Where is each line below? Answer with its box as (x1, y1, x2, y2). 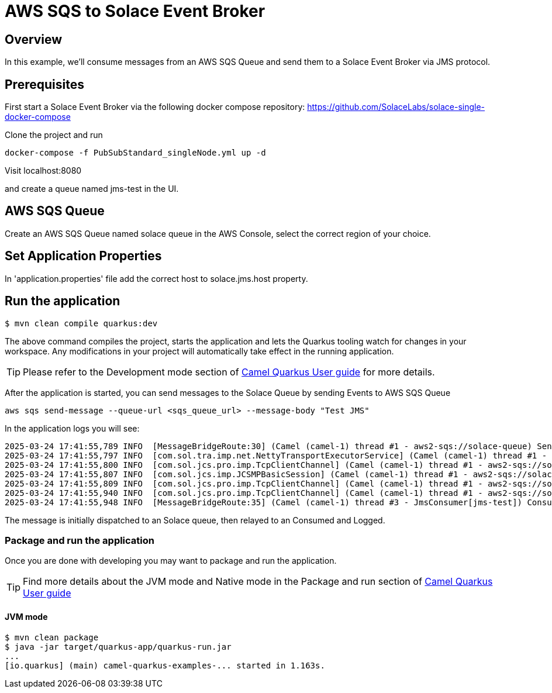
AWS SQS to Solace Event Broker (5, 1, 265, 21)
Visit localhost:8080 (5, 166, 82, 176)
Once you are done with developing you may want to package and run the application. (5, 556, 337, 566)
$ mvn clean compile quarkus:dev (5, 318, 158, 328)
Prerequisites (5, 77, 84, 92)
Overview (5, 32, 63, 47)
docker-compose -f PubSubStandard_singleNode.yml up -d (5, 148, 266, 158)
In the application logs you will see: (5, 423, 140, 433)
